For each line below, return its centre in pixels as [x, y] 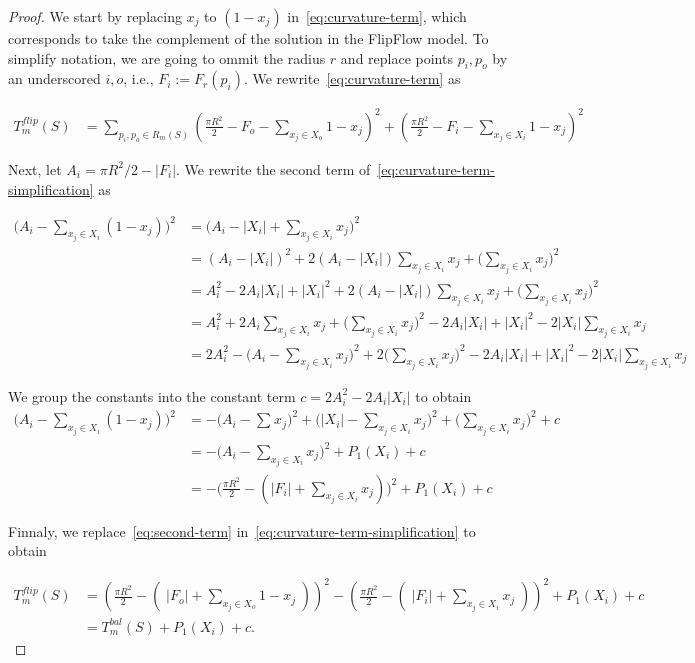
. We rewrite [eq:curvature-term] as [352, 78]
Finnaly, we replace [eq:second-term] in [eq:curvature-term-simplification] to [242, 530]
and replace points [396, 57]
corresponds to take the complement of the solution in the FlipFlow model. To [248, 38]
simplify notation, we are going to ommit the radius [167, 57]
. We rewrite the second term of [273, 168]
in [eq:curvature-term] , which [377, 16]
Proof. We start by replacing [95, 16]
